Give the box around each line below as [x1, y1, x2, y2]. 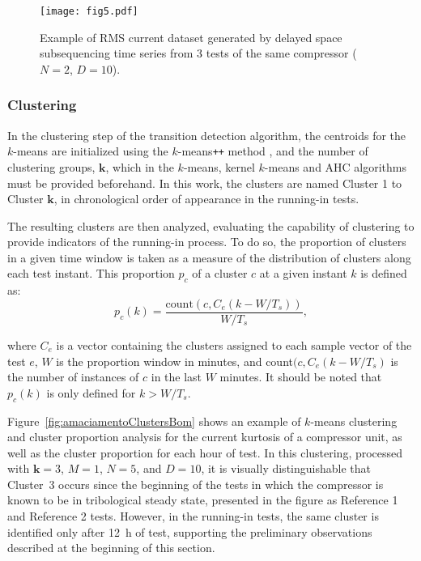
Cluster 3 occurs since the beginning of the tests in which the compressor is [7, 475, 384, 492]
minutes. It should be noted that [219, 368, 382, 385]
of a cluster [192, 265, 248, 282]
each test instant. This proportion [7, 265, 175, 282]
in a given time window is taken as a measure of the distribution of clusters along [7, 249, 411, 266]
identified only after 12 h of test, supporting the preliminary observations [7, 523, 372, 540]
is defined [360, 265, 407, 282]
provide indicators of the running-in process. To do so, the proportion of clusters [7, 233, 406, 250]
